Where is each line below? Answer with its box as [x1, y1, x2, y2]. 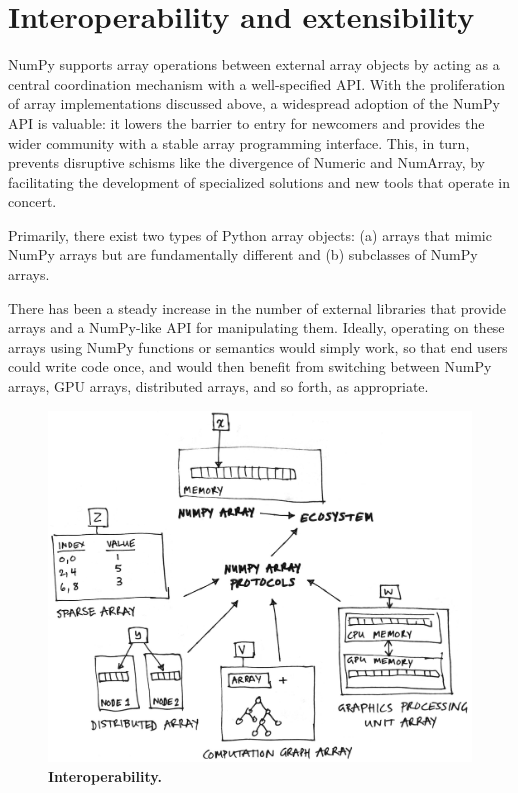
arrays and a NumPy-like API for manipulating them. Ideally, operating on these [8, 317, 505, 338]
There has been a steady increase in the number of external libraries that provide [8, 297, 506, 318]
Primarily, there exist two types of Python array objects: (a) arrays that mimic [8, 224, 492, 245]
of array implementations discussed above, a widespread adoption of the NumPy [8, 93, 500, 114]
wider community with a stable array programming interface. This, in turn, [8, 132, 470, 153]
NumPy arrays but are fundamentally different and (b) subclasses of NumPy [8, 244, 478, 265]
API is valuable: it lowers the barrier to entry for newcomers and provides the [8, 112, 485, 133]
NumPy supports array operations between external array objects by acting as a [8, 54, 500, 75]
